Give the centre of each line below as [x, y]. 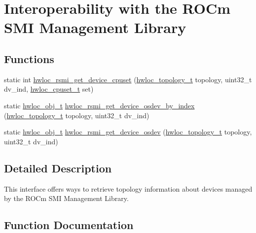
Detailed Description [58, 168]
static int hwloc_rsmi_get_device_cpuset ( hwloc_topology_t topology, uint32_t [128, 79]
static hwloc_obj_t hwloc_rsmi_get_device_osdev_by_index [99, 105]
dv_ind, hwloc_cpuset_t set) [49, 89]
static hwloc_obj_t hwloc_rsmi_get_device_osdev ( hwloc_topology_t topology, [128, 132]
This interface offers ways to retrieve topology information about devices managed [128, 188]
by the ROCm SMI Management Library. [66, 198]
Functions [29, 58]
